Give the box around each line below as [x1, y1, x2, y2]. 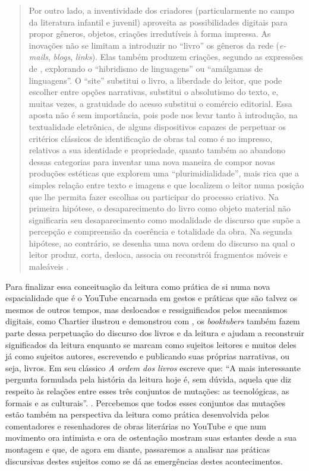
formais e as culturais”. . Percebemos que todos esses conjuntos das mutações [5, 396, 286, 409]
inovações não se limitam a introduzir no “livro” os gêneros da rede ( [29, 39, 280, 51]
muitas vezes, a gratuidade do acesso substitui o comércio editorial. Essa [29, 97, 292, 109]
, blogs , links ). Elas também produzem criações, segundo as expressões [48, 50, 303, 63]
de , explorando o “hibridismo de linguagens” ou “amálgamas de [29, 62, 263, 74]
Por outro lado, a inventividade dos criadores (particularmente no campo [29, 4, 295, 16]
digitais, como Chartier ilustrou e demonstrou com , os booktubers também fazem [5, 315, 300, 327]
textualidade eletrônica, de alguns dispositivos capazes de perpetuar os [29, 120, 286, 132]
